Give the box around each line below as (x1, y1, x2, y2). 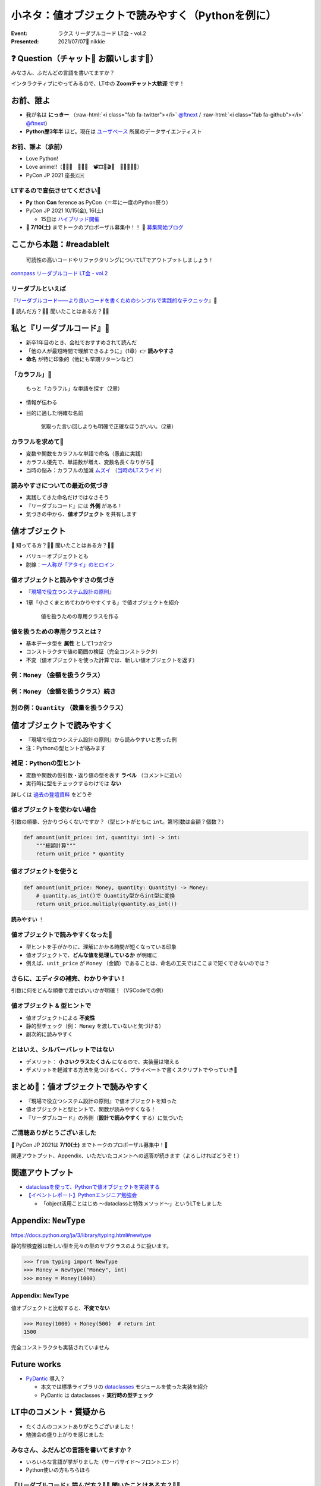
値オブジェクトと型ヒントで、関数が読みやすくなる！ (26, 1106, 156, 1113)
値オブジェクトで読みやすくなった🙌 (11, 931, 113, 939)
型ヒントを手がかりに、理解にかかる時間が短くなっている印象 (26, 943, 177, 950)
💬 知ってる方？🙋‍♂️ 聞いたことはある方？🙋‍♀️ (11, 541, 115, 549)
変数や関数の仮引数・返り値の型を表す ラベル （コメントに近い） (26, 772, 185, 779)
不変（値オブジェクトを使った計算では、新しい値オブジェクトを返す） (26, 656, 198, 663)
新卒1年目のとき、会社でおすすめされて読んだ (26, 339, 137, 346)
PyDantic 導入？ (26, 1375, 65, 1382)
